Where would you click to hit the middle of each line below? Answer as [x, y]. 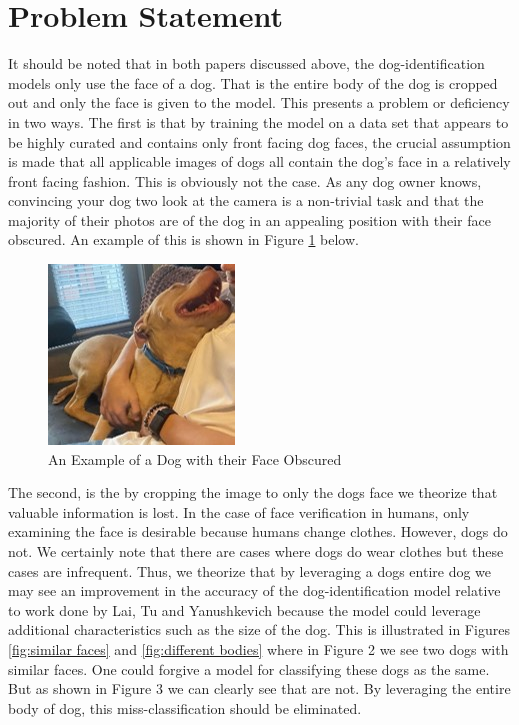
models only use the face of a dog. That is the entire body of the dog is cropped [253, 82]
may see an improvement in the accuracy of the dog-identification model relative [254, 590]
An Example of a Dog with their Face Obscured [195, 458]
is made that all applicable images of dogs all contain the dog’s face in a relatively [259, 161]
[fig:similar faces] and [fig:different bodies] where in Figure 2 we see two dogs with [258, 649]
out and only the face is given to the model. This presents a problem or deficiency [259, 102]
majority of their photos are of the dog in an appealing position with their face [249, 219]
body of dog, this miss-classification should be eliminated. [185, 707]
